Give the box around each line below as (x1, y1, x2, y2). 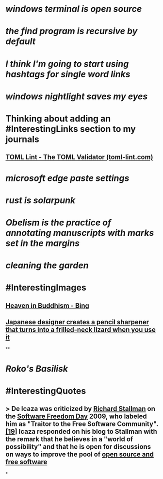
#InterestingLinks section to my (5, 123, 136, 134)
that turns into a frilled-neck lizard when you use (5, 326, 156, 334)
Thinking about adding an (5, 113, 111, 124)
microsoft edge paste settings (5, 173, 130, 183)
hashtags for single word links (5, 69, 130, 80)
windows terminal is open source (5, 3, 142, 15)
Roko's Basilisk (5, 363, 68, 374)
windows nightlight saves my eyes (5, 91, 148, 102)
